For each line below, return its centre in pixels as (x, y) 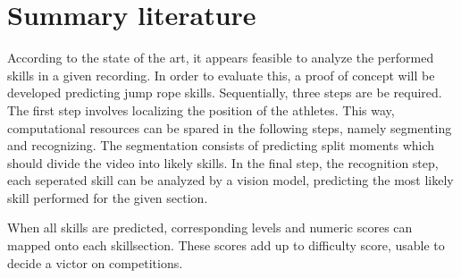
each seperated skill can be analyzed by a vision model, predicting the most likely (230, 180)
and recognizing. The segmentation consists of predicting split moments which (221, 145)
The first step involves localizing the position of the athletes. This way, (201, 110)
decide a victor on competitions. (95, 262)
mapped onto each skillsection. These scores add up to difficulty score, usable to (226, 245)
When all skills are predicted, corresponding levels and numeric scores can (210, 227)
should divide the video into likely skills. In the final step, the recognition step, (223, 162)
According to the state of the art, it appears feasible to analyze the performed (221, 58)
